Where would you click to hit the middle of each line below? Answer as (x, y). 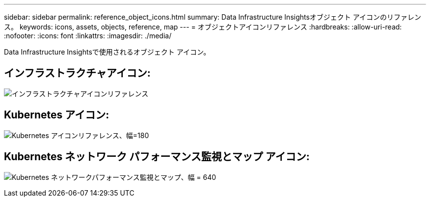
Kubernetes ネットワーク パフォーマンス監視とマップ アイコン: (157, 157)
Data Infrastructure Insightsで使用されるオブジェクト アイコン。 (107, 52)
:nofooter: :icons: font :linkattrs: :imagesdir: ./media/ (88, 36)
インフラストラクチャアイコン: (77, 73)
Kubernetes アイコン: (57, 115)
